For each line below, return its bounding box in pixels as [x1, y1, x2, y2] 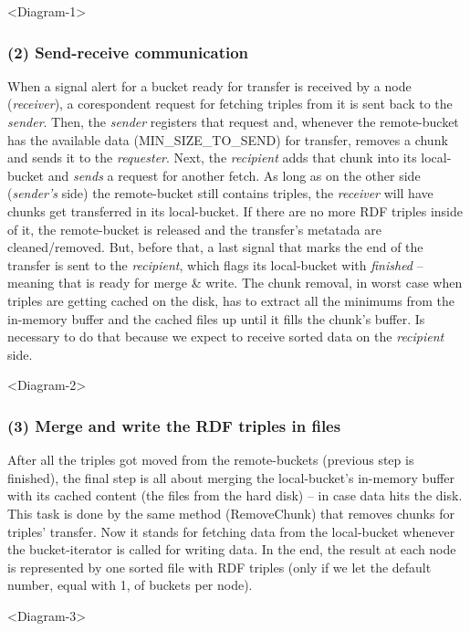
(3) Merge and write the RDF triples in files [7, 414, 341, 436]
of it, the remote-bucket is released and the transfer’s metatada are [7, 219, 381, 238]
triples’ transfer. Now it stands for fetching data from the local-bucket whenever [7, 521, 455, 541]
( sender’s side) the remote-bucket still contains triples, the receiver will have [7, 184, 433, 203]
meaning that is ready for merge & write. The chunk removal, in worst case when [7, 273, 463, 292]
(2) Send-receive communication [7, 40, 249, 63]
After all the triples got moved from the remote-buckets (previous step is [7, 450, 414, 469]
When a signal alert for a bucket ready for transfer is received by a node [7, 76, 412, 95]
